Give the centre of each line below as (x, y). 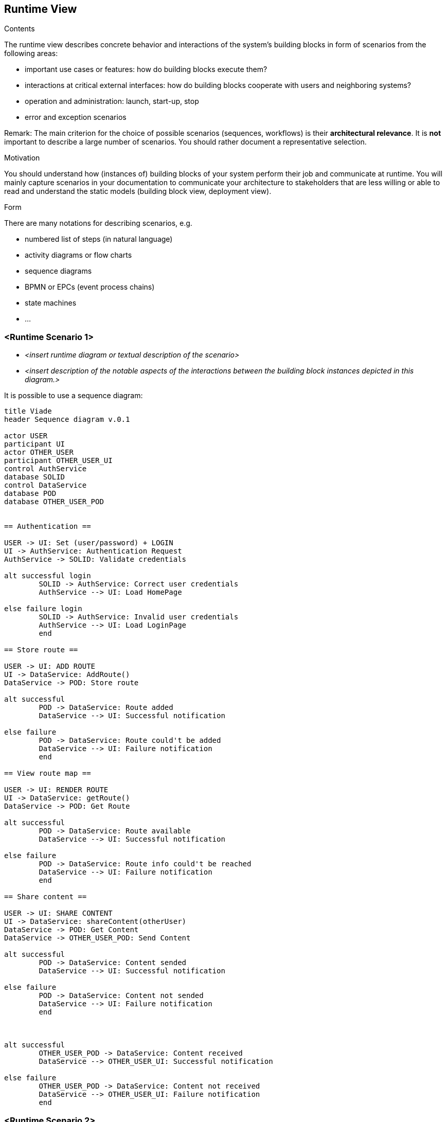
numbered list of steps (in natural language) (99, 239)
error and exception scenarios (76, 117)
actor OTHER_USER (39, 452)
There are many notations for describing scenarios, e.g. (98, 223)
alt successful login (48, 576)
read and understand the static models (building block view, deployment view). (138, 191)
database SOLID (35, 477)
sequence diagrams (58, 271)
